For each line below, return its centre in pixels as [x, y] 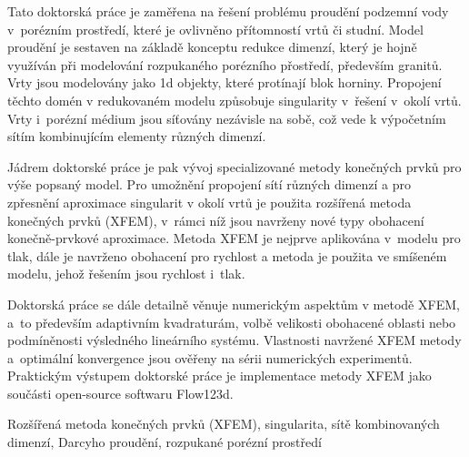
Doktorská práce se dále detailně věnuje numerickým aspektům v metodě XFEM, [234, 304]
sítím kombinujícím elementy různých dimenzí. [137, 136]
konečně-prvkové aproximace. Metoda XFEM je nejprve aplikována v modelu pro [234, 238]
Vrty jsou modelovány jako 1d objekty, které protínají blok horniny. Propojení [225, 82]
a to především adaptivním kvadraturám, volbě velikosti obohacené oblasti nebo [232, 322]
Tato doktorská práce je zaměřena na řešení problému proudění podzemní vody [228, 11]
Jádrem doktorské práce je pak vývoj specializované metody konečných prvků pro [234, 166]
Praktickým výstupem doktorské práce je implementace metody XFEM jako [220, 376]
